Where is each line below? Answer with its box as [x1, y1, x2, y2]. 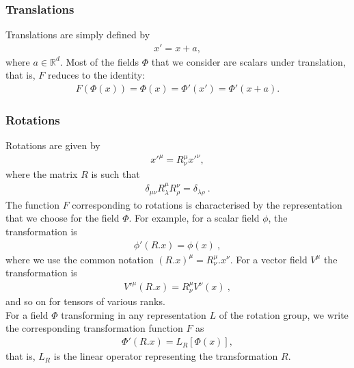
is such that [91, 166, 140, 181]
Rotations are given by [5, 138, 100, 153]
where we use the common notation [5, 252, 154, 266]
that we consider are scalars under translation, [151, 54, 346, 68]
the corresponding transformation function [5, 321, 183, 335]
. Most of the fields [59, 54, 139, 68]
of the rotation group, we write [219, 307, 349, 321]
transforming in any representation [61, 307, 206, 321]
